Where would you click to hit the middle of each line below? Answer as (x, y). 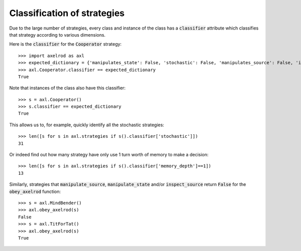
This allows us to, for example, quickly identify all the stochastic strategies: (87, 125)
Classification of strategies (67, 13)
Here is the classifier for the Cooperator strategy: (65, 44)
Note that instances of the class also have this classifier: (67, 88)
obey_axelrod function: (35, 191)
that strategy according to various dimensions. (57, 35)
